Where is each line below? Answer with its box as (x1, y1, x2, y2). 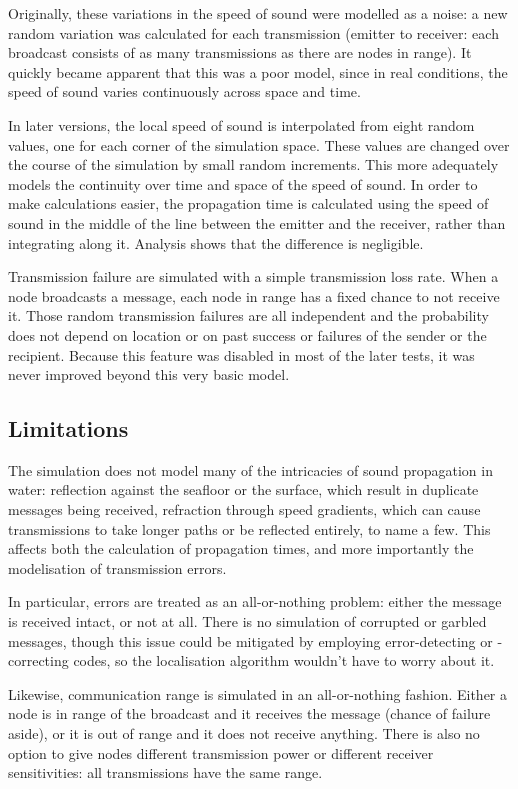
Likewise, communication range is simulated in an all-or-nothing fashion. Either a (8, 683, 507, 704)
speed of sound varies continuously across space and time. (8, 81, 361, 102)
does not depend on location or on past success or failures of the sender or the (8, 324, 487, 345)
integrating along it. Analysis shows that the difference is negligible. (8, 232, 424, 253)
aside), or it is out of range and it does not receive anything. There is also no (8, 723, 480, 744)
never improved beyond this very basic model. (8, 364, 290, 385)
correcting (8, 650, 69, 671)
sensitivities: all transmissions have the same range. (8, 762, 323, 783)
